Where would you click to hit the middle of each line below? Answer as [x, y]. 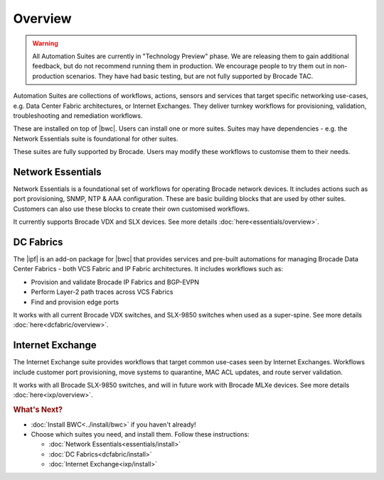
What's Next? [38, 410]
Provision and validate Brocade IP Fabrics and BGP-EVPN [115, 282]
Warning [45, 43]
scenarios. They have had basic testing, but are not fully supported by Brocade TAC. [190, 76]
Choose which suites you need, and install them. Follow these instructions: [140, 434]
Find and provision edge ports [75, 302]
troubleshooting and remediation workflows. [78, 115]
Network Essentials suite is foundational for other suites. [96, 138]
